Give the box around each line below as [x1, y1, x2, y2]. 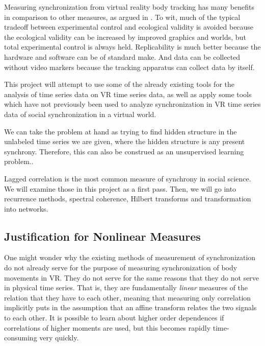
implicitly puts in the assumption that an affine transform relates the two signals [4, 302, 257, 313]
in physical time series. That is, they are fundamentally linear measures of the [4, 282, 248, 293]
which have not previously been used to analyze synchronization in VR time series [4, 99, 261, 109]
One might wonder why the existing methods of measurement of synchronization [4, 252, 256, 263]
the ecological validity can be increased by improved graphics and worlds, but [4, 31, 246, 42]
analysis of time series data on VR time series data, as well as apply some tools [4, 88, 252, 99]
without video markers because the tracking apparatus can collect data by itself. [4, 61, 255, 72]
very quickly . [39, 332, 79, 343]
